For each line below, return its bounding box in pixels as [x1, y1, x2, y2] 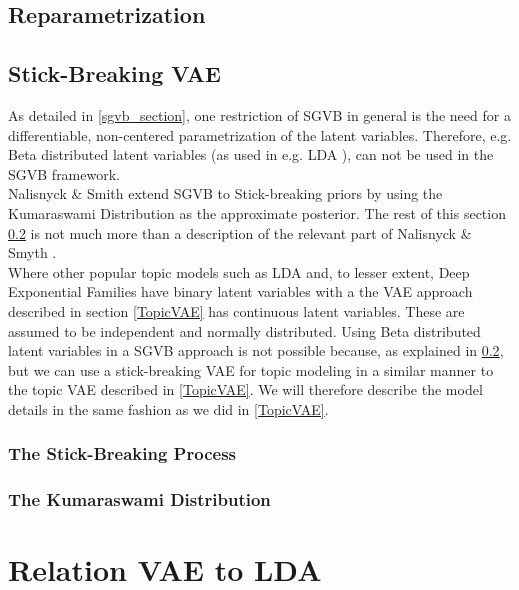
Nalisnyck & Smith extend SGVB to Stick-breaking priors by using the [8, 183, 443, 204]
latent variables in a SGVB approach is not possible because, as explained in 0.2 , [8, 340, 504, 361]
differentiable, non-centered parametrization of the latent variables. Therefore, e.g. [8, 124, 512, 145]
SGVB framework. [8, 163, 120, 184]
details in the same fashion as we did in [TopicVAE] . [8, 398, 329, 419]
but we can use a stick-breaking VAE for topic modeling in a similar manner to [8, 359, 494, 380]
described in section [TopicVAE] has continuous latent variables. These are [8, 300, 465, 321]
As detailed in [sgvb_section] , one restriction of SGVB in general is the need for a [8, 104, 511, 125]
